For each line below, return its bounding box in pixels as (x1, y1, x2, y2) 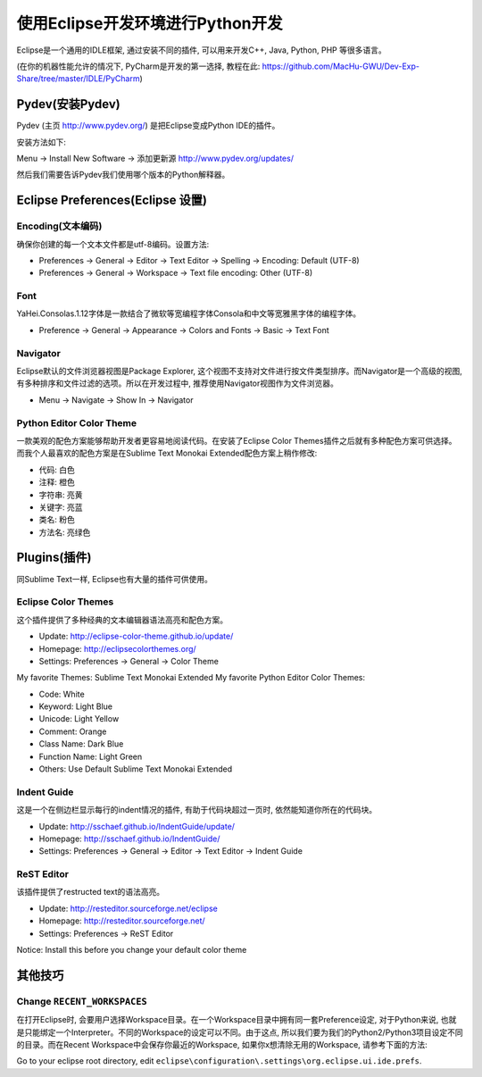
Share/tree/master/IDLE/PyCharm (16, 73, 140, 84)
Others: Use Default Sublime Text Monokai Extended (38, 764, 233, 774)
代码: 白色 (38, 464, 75, 475)
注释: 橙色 (38, 477, 75, 488)
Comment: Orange (38, 726, 107, 737)
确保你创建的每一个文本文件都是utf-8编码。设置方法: (16, 238, 210, 249)
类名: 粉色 (38, 514, 75, 525)
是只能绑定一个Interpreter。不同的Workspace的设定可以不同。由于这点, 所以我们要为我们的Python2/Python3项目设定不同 (16, 1027, 463, 1038)
